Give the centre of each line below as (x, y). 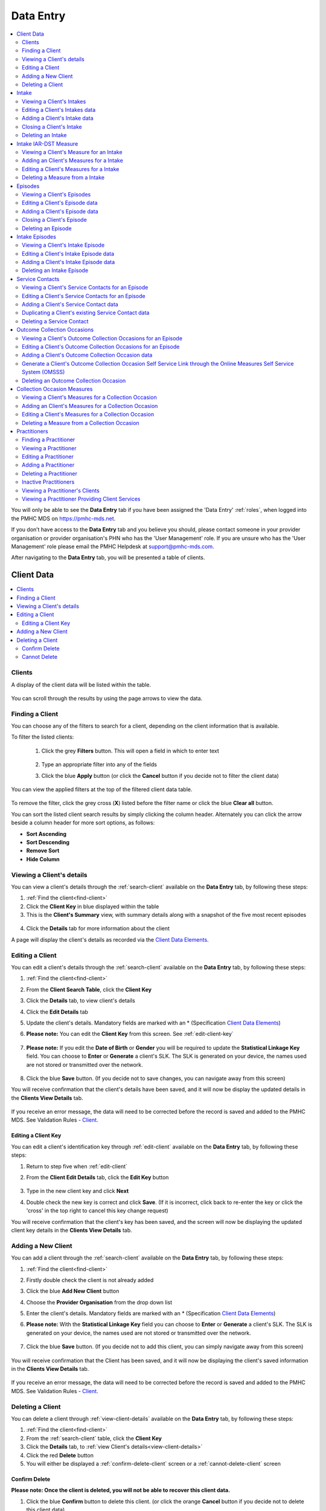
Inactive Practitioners (48, 482)
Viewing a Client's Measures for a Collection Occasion (89, 397)
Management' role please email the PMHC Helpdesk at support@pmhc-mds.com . (113, 546)
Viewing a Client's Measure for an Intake (72, 152)
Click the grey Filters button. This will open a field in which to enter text (130, 751)
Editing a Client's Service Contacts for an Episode (84, 296)
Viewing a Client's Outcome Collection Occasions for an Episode (102, 338)
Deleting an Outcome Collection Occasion (74, 380)
